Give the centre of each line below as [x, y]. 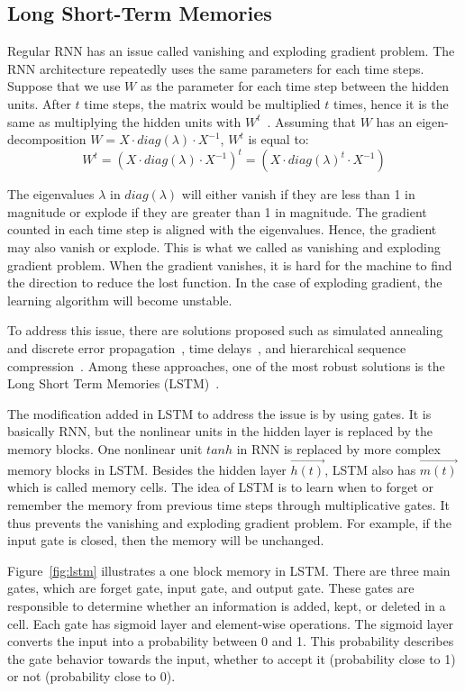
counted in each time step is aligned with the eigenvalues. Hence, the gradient [222, 229]
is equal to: [278, 139]
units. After [39, 103]
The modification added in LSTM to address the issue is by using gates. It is [219, 413]
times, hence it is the [391, 103]
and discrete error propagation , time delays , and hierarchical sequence [207, 348]
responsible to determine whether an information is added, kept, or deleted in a [227, 605]
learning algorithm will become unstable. [120, 300]
